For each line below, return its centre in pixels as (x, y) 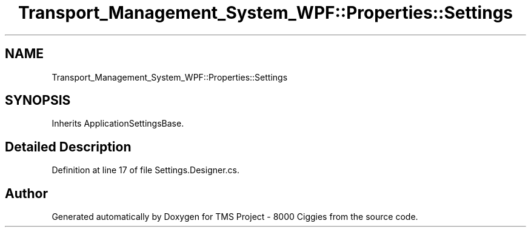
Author (26, 193)
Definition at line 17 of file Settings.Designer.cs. (146, 170)
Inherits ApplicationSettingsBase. (118, 124)
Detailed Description (68, 147)
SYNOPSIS (38, 101)
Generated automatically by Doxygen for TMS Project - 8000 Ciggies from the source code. (235, 217)
